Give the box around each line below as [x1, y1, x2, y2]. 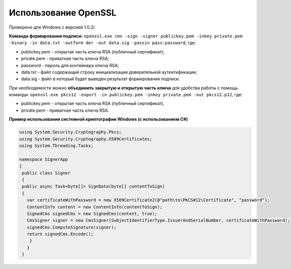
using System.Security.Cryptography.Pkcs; [19, 129, 122, 135]
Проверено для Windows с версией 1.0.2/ [9, 24, 95, 30]
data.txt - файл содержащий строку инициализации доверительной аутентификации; [21, 69, 197, 75]
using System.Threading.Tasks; [19, 143, 94, 148]
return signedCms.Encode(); [27, 231, 94, 237]
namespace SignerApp [19, 156, 68, 162]
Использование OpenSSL [9, 7, 116, 18]
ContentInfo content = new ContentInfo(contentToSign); [27, 204, 162, 210]
